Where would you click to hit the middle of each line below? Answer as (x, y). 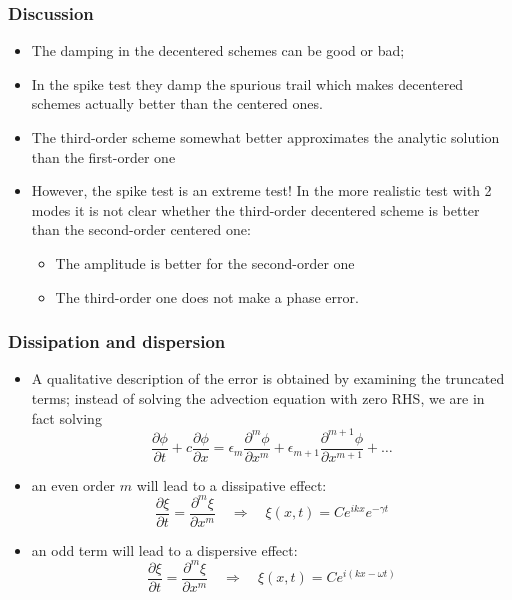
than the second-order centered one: (141, 229)
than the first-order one (103, 156)
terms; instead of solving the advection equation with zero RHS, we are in (258, 397)
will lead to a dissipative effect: (231, 484)
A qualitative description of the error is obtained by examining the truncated (268, 378)
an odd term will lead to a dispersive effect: (164, 549)
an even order (73, 484)
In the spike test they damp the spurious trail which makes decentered (247, 83)
